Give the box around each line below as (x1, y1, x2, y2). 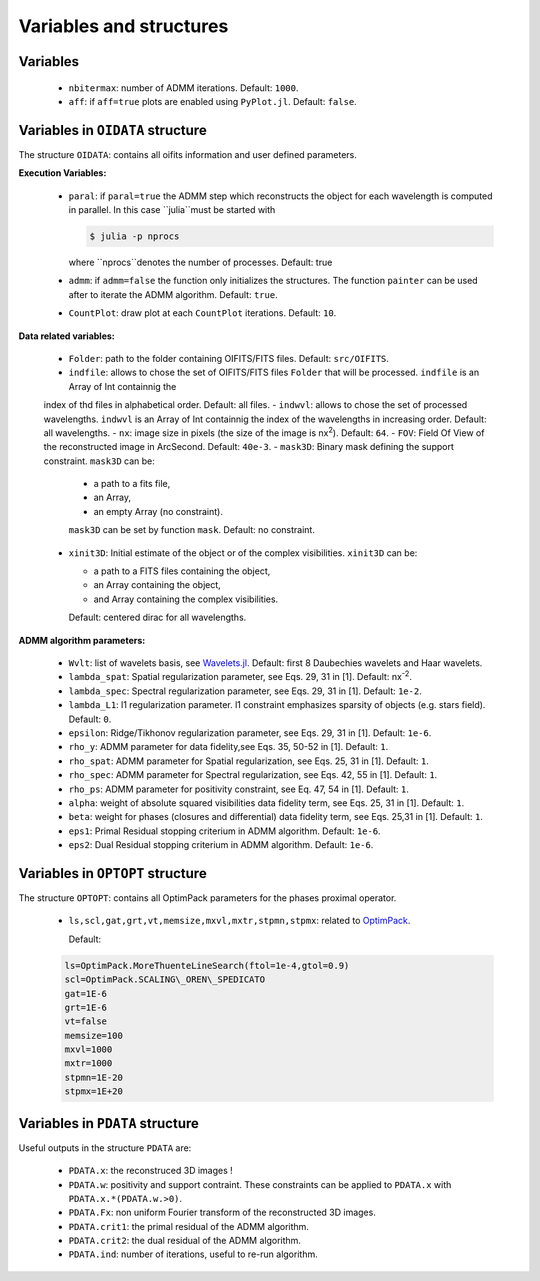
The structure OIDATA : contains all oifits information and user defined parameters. (18, 148, 357, 160)
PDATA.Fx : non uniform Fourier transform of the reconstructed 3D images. (68, 1206, 377, 1219)
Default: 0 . (68, 713, 112, 725)
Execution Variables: (18, 167, 107, 179)
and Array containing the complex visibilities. (93, 593, 279, 605)
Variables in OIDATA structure (18, 121, 207, 139)
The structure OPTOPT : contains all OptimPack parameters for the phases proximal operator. (18, 891, 397, 904)
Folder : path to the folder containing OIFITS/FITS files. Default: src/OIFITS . (68, 352, 390, 364)
